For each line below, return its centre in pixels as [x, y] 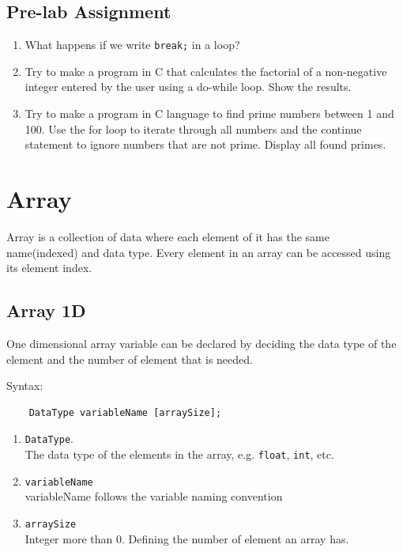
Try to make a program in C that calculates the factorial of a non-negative [206, 71]
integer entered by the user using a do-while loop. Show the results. [188, 87]
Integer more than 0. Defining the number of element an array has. [187, 538]
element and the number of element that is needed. [130, 359]
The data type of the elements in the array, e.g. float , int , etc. [179, 454]
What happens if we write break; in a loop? [132, 45]
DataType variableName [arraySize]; [125, 412]
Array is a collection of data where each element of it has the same [168, 236]
